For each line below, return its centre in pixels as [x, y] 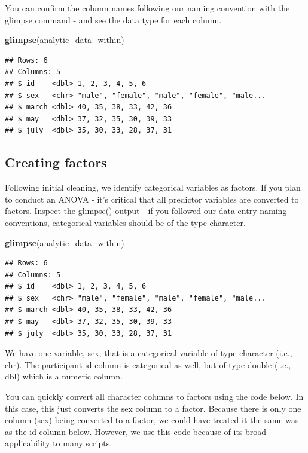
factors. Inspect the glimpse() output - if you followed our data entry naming [146, 211]
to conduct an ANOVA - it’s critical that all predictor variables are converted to [152, 199]
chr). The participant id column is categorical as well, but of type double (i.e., [148, 364]
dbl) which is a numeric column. [64, 376]
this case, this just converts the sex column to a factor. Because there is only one [153, 408]
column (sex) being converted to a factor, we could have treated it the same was [152, 420]
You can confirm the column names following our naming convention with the [147, 8]
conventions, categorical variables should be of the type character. [125, 222]
